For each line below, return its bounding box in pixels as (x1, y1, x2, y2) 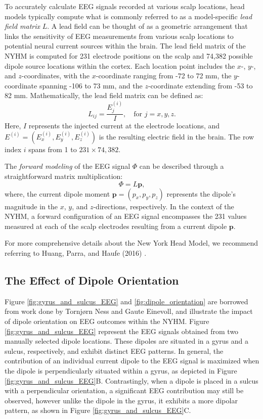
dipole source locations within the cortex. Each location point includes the (5, 60, 235, 71)
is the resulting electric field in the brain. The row (99, 131, 254, 142)
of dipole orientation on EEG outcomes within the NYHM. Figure (5, 315, 209, 326)
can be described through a (139, 161, 224, 171)
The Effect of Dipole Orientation (5, 272, 179, 288)
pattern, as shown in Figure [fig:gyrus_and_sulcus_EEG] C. (5, 405, 191, 415)
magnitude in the (5, 201, 58, 211)
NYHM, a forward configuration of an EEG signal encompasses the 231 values (5, 211, 247, 221)
